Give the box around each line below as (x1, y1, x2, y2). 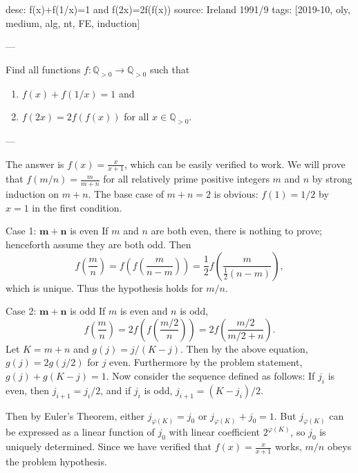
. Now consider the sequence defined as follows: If (106, 368, 315, 382)
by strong (312, 171, 352, 186)
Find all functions (6, 62, 81, 76)
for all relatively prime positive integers (103, 171, 270, 186)
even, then (6, 382, 49, 397)
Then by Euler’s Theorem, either (6, 408, 145, 423)
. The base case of (88, 187, 164, 201)
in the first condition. (32, 200, 122, 214)
